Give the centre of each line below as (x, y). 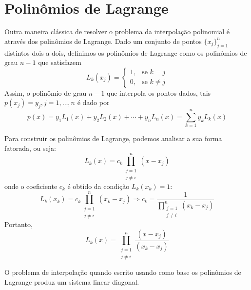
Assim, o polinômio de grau (46, 93)
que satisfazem (60, 62)
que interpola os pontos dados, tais (159, 93)
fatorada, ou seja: (30, 148)
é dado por (93, 102)
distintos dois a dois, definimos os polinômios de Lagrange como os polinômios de (126, 52)
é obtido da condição (98, 186)
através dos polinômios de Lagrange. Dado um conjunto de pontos (103, 41)
